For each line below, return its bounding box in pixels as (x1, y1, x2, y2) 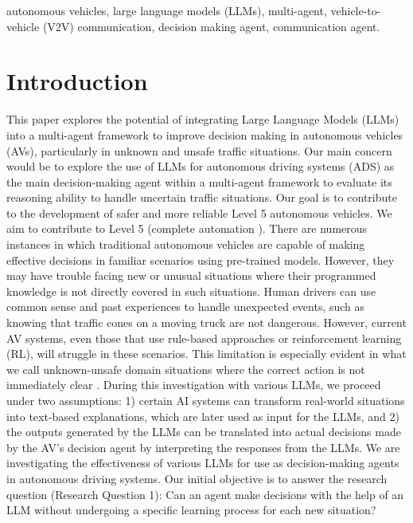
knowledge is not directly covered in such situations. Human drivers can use (6, 282, 376, 299)
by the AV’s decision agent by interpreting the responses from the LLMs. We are (6, 438, 400, 455)
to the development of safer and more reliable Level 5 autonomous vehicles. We (6, 204, 392, 221)
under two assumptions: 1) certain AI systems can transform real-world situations (6, 392, 405, 408)
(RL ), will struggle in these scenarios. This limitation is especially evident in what (6, 345, 407, 362)
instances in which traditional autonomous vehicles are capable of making (6, 236, 365, 253)
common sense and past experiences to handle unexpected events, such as (6, 298, 365, 315)
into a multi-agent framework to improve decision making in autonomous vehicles (6, 126, 403, 143)
